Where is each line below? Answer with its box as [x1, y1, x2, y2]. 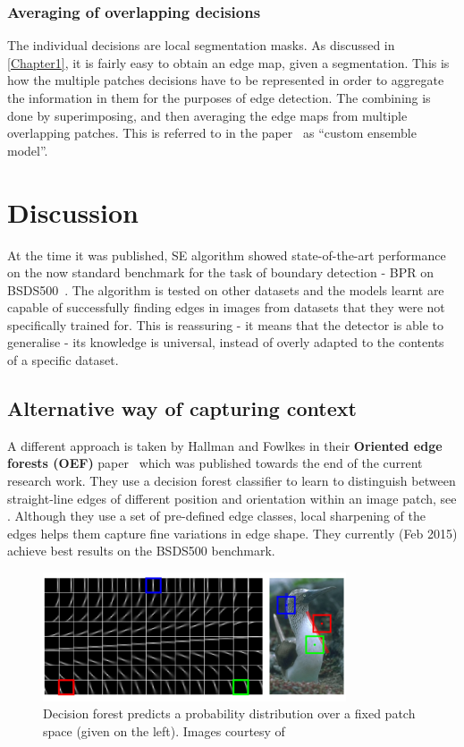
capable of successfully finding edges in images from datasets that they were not [7, 298, 445, 317]
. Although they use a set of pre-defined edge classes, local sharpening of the [7, 506, 426, 525]
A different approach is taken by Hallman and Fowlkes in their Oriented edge [7, 436, 443, 454]
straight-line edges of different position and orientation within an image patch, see [7, 488, 457, 507]
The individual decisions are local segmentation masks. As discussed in [7, 36, 395, 55]
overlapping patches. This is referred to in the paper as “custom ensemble [7, 123, 417, 142]
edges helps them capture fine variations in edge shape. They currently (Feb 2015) [7, 523, 458, 542]
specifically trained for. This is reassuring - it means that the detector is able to [7, 315, 443, 334]
